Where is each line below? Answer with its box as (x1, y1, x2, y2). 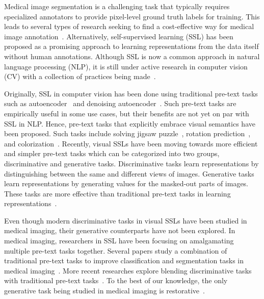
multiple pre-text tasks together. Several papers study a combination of (4, 245, 227, 256)
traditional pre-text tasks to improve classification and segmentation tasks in (4, 255, 244, 266)
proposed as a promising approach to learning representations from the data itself (4, 41, 259, 52)
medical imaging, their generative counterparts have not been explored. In (4, 225, 235, 236)
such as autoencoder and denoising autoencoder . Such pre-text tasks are (4, 98, 236, 109)
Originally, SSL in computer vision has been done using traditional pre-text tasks (4, 88, 258, 98)
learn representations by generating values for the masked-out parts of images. (4, 178, 249, 189)
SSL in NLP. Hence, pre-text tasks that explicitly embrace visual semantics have (4, 118, 255, 129)
